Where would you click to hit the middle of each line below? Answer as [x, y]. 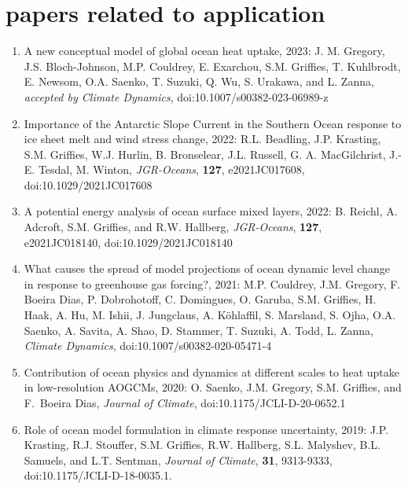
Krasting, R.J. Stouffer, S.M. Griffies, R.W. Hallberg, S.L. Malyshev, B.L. [202, 445]
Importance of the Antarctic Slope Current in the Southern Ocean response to [213, 123]
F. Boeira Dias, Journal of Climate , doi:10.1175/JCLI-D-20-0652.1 [185, 403]
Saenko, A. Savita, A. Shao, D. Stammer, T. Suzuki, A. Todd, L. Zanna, [199, 330]
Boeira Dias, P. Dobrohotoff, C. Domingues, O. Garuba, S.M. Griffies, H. [200, 299]
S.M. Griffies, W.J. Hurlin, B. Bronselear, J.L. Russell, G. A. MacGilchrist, [205, 154]
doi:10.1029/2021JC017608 [88, 184]
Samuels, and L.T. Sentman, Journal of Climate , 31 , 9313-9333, [178, 460]
